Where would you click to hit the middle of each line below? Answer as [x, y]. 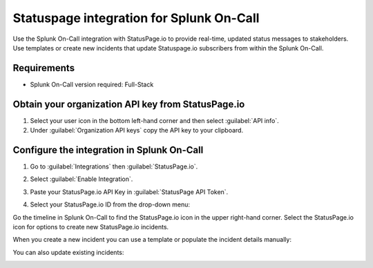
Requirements [44, 68]
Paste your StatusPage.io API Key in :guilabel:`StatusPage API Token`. [129, 192]
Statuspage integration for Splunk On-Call [136, 18]
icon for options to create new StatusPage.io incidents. [91, 227]
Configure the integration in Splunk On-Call [108, 150]
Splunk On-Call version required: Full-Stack [92, 84]
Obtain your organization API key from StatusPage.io [129, 104]
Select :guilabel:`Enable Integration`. [82, 179]
